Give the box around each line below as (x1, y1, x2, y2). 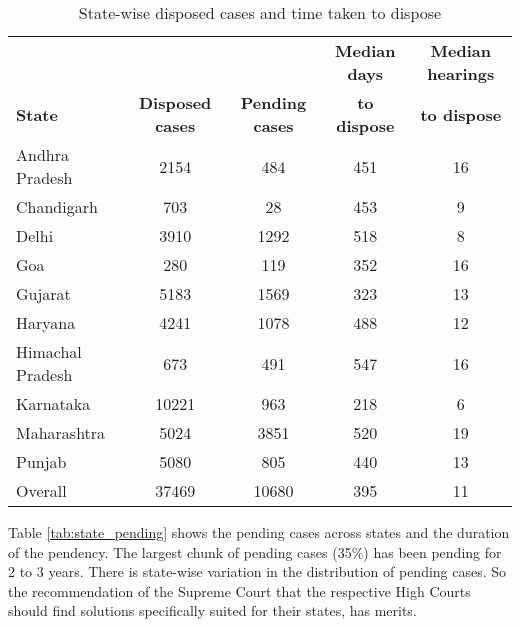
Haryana (16, 311, 76, 334)
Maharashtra (16, 421, 106, 444)
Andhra (16, 143, 69, 166)
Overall (16, 479, 67, 502)
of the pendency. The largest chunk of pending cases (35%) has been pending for (8, 541, 502, 562)
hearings (427, 62, 495, 85)
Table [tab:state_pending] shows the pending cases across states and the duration (8, 522, 510, 542)
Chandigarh (16, 195, 98, 218)
